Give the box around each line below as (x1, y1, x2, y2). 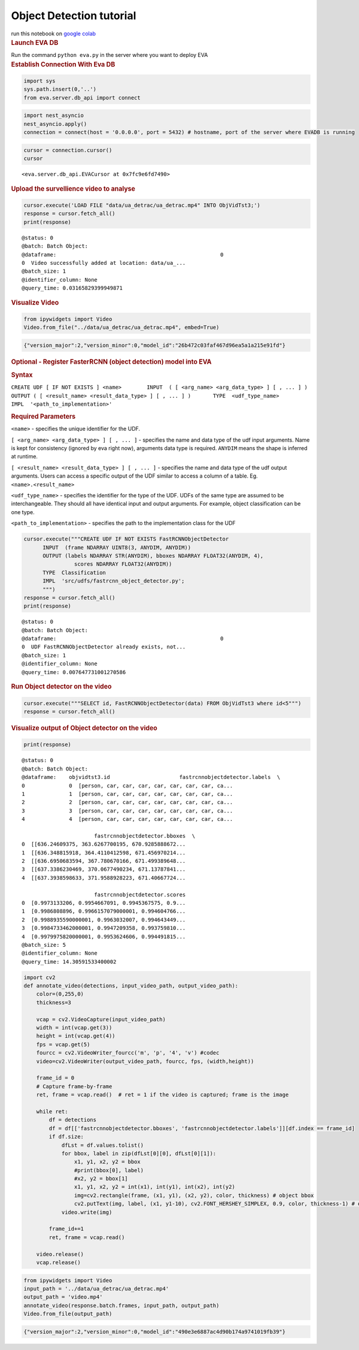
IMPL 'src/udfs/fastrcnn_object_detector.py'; (42, 578, 185, 584)
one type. (11, 508, 35, 515)
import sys (23, 78, 56, 84)
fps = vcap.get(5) (36, 1041, 90, 1048)
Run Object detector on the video (11, 682, 112, 691)
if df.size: (48, 1133, 84, 1140)
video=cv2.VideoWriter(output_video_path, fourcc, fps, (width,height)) (36, 1058, 254, 1065)
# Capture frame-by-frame (36, 1083, 112, 1090)
